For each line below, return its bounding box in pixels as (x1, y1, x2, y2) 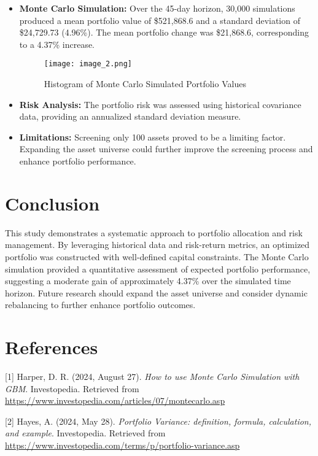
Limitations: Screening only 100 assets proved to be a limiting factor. (19, 130, 286, 143)
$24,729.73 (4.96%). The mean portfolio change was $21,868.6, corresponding (19, 26, 309, 39)
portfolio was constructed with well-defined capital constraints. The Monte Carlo (5, 250, 309, 263)
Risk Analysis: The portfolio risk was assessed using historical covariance (19, 98, 301, 110)
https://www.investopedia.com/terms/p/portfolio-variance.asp (5, 438, 240, 451)
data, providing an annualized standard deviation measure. (19, 110, 241, 123)
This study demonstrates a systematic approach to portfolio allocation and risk (5, 226, 303, 239)
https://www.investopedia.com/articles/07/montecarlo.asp (5, 394, 225, 407)
